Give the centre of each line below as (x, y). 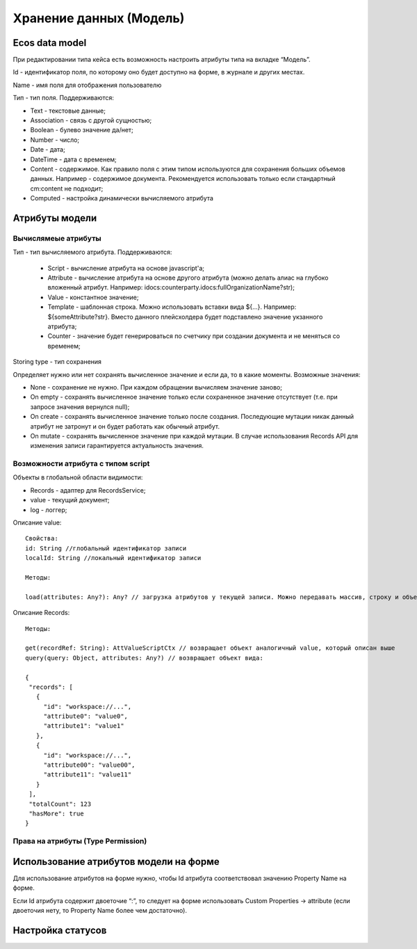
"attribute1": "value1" (84, 726)
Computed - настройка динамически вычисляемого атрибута (122, 198)
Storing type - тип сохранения (57, 362)
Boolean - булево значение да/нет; (82, 130)
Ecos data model (50, 43)
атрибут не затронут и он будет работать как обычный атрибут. (125, 426)
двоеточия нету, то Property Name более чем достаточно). (100, 910)
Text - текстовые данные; (68, 111)
